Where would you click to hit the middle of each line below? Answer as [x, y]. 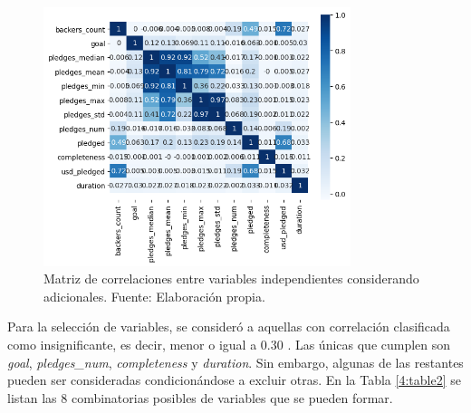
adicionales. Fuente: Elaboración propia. [154, 296]
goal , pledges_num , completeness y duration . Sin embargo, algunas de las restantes [235, 362]
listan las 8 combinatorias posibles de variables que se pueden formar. [200, 397]
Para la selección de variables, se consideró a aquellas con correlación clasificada [229, 327]
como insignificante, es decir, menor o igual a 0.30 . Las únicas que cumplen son [229, 345]
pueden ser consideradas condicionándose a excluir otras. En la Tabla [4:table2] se [234, 380]
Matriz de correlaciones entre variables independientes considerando [231, 279]
